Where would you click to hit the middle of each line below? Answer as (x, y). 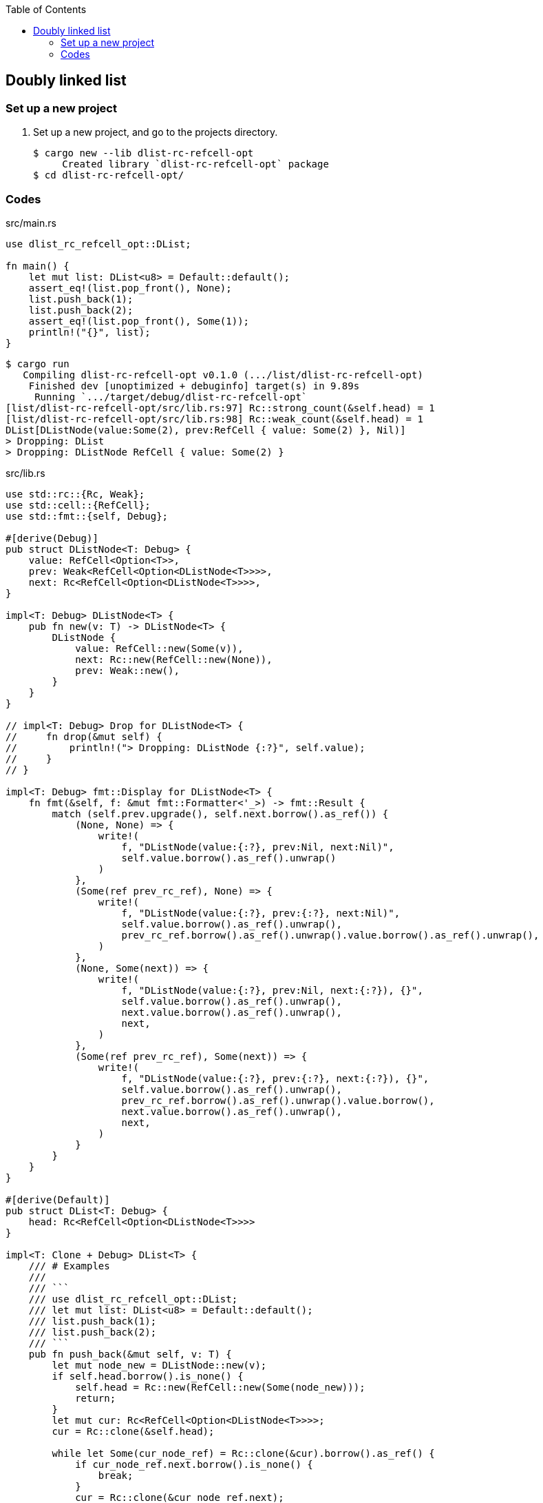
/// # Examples (69, 1266)
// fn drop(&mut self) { (84, 736)
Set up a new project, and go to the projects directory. (156, 132)
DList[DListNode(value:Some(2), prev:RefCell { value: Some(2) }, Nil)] (206, 430)
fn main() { (38, 266)
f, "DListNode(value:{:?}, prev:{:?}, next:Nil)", (261, 913)
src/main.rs (31, 223)
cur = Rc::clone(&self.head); (133, 1431)
